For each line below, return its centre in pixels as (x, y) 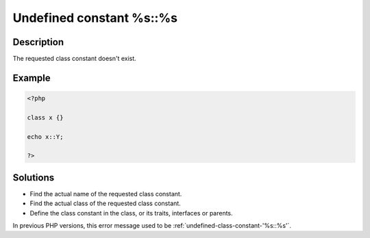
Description (38, 42)
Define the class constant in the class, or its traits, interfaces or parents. (131, 213)
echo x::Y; (45, 136)
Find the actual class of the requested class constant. (105, 203)
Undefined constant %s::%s (95, 18)
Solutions (34, 177)
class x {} (45, 117)
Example (32, 78)
